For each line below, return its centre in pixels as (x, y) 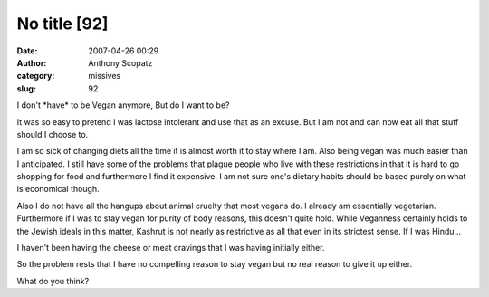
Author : (32, 62)
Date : (27, 51)
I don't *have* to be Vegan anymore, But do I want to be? (123, 105)
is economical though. (58, 189)
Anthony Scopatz (120, 62)
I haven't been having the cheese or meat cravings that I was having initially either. (171, 248)
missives (105, 76)
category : (36, 76)
